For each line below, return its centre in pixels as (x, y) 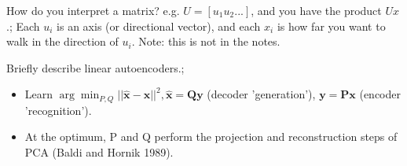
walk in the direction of (62, 41)
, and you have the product (316, 10)
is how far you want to (331, 26)
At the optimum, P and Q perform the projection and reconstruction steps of (211, 136)
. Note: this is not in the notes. (206, 41)
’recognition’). (58, 110)
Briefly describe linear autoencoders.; (95, 67)
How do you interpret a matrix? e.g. (93, 10)
